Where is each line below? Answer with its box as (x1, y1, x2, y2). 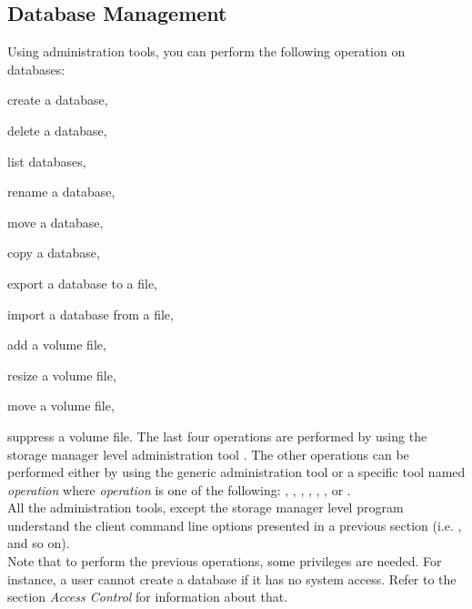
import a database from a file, (7, 304, 174, 323)
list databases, (7, 151, 86, 170)
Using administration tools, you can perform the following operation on (7, 42, 406, 61)
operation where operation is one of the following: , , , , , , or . (7, 480, 351, 499)
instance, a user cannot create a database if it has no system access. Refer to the (7, 569, 457, 588)
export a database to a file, (7, 273, 158, 292)
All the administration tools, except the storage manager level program (7, 498, 404, 517)
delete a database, (7, 120, 107, 139)
